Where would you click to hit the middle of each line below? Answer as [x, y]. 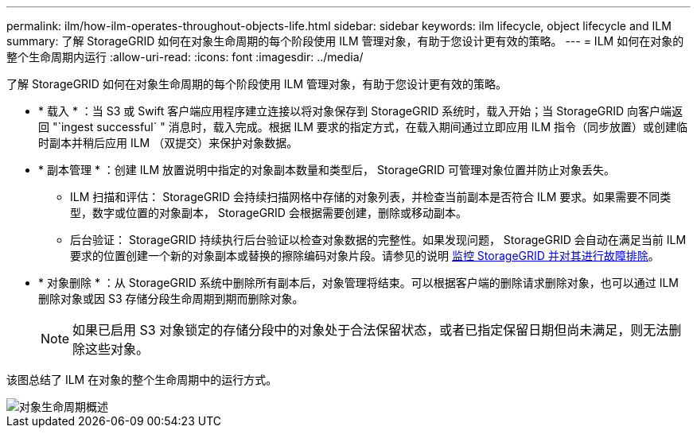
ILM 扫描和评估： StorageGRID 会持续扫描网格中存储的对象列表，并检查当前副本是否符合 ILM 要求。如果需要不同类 [371, 197]
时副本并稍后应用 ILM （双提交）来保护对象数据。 [168, 143]
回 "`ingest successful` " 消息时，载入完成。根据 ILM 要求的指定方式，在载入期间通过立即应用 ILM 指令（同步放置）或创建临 [363, 127]
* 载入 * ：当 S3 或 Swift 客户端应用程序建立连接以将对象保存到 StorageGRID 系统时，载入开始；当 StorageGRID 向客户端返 [361, 111]
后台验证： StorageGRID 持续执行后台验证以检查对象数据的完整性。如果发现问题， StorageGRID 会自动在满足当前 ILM [378, 240]
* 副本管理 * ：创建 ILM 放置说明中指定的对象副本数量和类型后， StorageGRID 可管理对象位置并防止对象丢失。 [327, 170]
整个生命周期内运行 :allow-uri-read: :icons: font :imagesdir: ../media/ [185, 57]
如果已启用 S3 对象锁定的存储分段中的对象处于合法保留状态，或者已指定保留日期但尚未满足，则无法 [371, 330]
